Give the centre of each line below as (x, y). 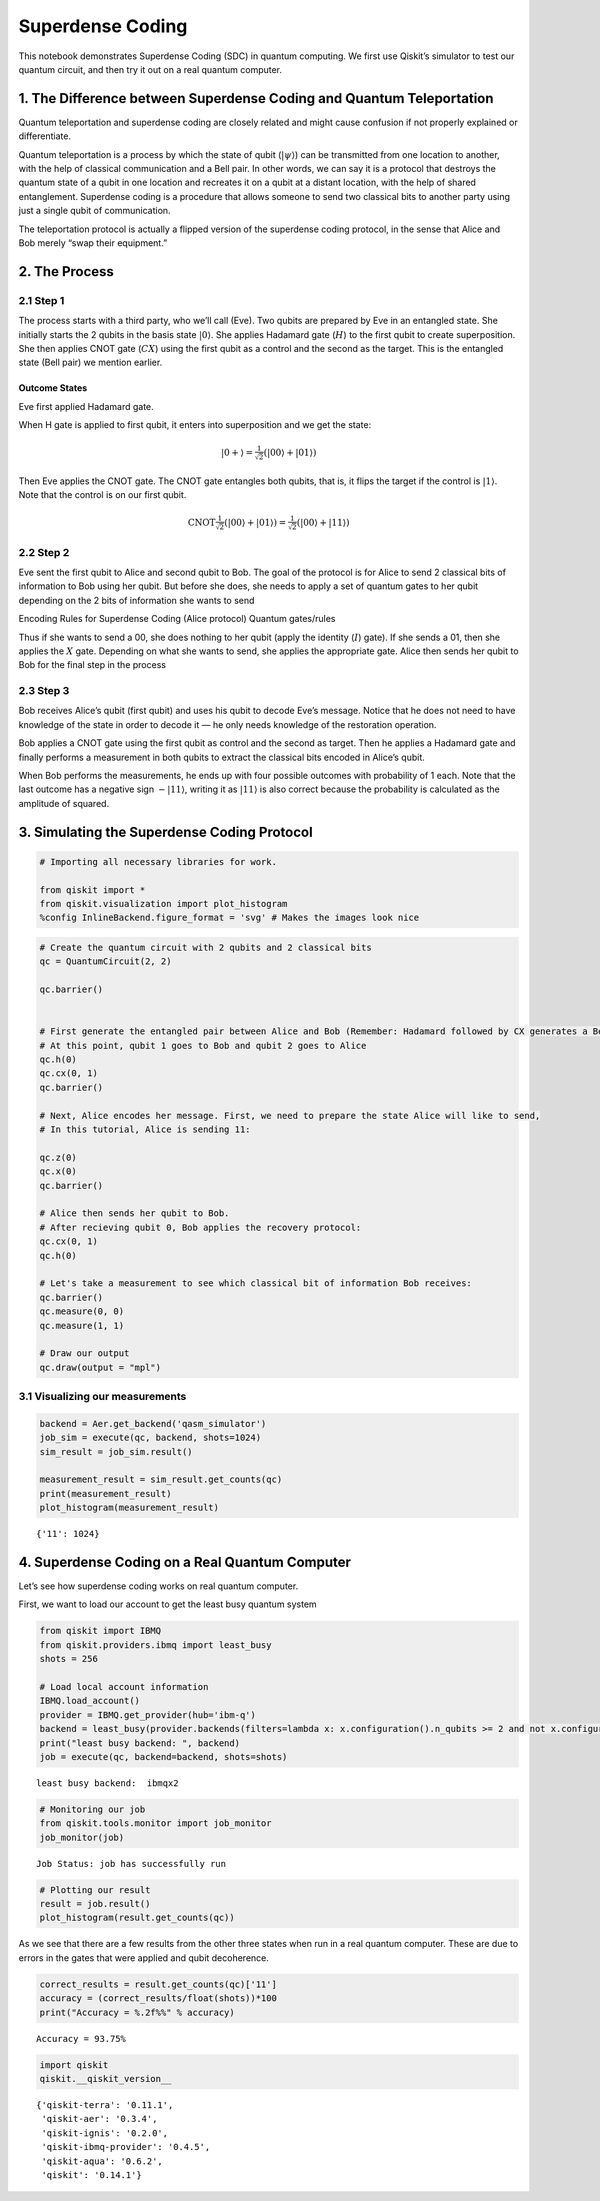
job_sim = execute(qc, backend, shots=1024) (150, 1438)
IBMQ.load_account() (89, 1701)
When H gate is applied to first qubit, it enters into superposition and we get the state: (195, 425)
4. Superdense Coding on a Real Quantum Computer (185, 1561)
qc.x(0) (58, 1171)
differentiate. (45, 136)
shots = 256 (69, 1659)
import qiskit (74, 2064)
